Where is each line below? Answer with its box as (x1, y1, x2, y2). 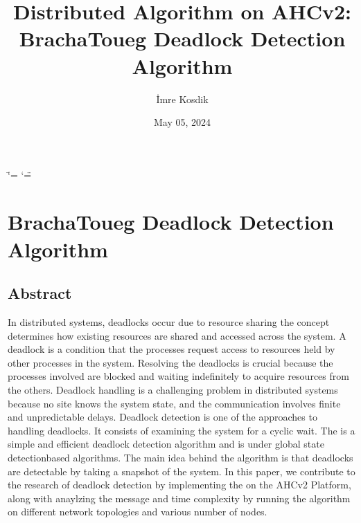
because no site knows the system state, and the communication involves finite (8, 396, 341, 410)
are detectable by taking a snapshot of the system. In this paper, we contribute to (8, 464, 355, 478)
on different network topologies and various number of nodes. (8, 504, 267, 519)
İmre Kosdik (156, 91, 209, 106)
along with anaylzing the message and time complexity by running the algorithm (8, 490, 351, 505)
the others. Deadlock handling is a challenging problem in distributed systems (8, 383, 338, 397)
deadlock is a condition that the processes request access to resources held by (8, 342, 335, 356)
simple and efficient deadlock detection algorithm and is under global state (8, 437, 324, 451)
